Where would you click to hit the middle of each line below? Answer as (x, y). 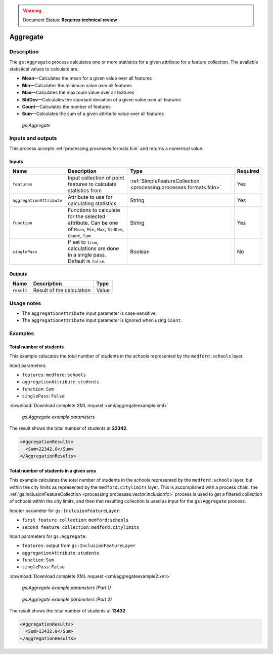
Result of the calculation (62, 290)
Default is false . (87, 261)
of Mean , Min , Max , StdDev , (96, 229)
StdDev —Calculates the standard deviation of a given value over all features (102, 99)
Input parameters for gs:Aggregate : (48, 536)
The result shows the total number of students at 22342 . (69, 428)
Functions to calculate (94, 210)
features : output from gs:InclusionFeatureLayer (79, 546)
